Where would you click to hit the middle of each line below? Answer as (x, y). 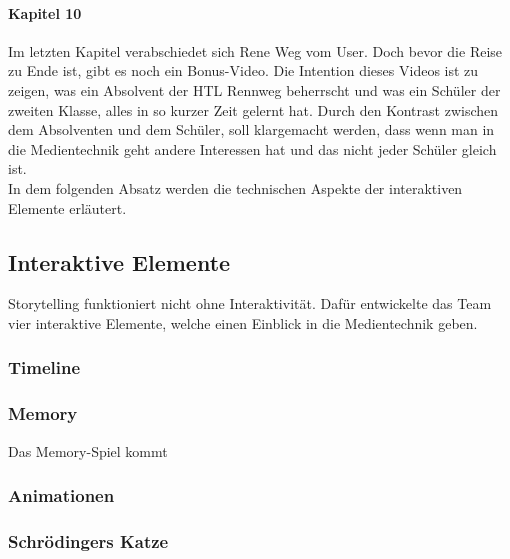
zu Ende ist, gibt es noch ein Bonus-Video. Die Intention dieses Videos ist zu (243, 70)
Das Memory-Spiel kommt (88, 450)
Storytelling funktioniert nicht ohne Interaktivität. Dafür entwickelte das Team (250, 303)
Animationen (61, 495)
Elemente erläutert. (67, 207)
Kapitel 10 (45, 12)
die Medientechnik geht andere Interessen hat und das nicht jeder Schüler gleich (252, 148)
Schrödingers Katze (88, 540)
